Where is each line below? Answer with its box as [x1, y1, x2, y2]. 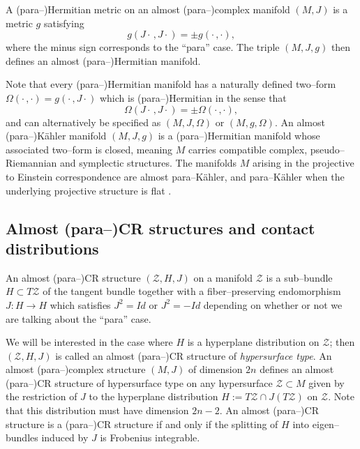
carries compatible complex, [188, 142, 308, 156]
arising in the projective [253, 155, 354, 170]
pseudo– [310, 142, 345, 156]
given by [308, 375, 345, 390]
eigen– [312, 416, 339, 431]
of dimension [188, 362, 243, 376]
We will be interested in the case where [6, 335, 173, 349]
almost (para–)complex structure [6, 362, 146, 376]
